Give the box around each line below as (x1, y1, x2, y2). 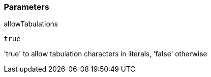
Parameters (4, 2, 49, 12)
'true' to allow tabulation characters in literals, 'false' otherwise (4, 50, 207, 58)
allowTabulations (4, 20, 58, 28)
